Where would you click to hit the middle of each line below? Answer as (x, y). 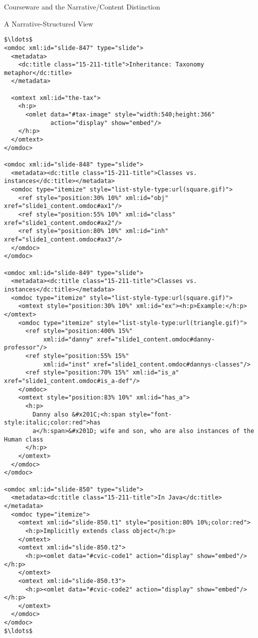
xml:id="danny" (68, 339)
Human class (24, 439)
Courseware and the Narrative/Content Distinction (82, 6)
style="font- (150, 414)
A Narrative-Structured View (49, 23)
